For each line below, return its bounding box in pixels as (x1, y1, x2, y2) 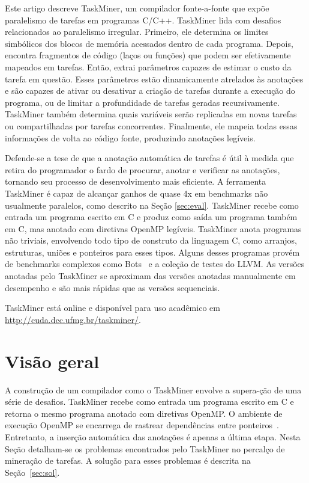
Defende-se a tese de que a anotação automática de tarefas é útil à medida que (5, 152, 294, 164)
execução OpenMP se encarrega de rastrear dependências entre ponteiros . (5, 419, 279, 431)
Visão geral (5, 348, 100, 373)
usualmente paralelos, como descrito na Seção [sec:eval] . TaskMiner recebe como (5, 198, 299, 211)
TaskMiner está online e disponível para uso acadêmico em (5, 301, 220, 314)
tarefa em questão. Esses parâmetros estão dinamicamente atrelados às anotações (5, 72, 304, 85)
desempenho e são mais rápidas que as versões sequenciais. (5, 281, 220, 294)
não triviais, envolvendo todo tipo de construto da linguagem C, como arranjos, (5, 234, 297, 247)
